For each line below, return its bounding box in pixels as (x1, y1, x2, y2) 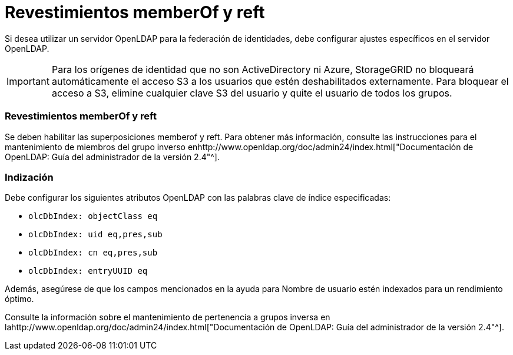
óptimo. (5, 294, 34, 304)
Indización (5, 171, 54, 183)
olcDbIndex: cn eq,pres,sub (28, 248, 158, 258)
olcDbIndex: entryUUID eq (28, 266, 148, 276)
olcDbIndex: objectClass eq (28, 211, 158, 221)
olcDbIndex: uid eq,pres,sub (28, 230, 163, 240)
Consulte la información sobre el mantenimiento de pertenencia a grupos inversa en (5, 312, 330, 323)
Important (6, 75, 49, 87)
